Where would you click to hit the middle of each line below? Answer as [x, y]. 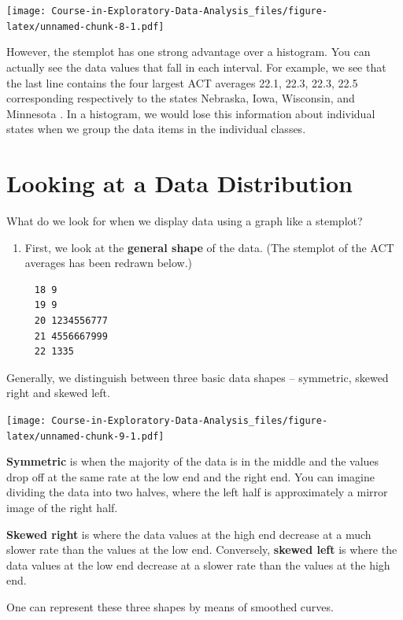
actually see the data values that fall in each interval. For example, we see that [196, 67]
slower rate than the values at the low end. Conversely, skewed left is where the [202, 549]
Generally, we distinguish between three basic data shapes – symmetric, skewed [198, 377]
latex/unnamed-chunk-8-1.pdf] [85, 26]
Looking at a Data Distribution [179, 183]
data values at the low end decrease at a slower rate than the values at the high [198, 564]
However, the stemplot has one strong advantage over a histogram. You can [189, 52]
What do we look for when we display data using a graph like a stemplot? [185, 221]
